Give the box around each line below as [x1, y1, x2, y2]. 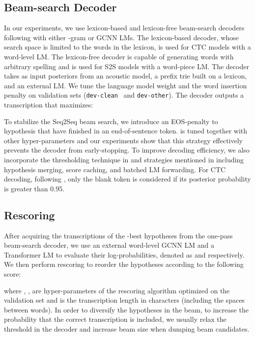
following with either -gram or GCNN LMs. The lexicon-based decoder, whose [4, 32, 239, 42]
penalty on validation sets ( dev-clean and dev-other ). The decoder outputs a [4, 90, 244, 100]
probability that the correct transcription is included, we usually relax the [4, 314, 227, 324]
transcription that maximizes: [4, 100, 93, 110]
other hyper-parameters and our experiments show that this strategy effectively [4, 135, 243, 145]
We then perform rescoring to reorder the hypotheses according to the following [4, 259, 244, 269]
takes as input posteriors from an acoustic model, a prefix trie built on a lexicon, [4, 71, 247, 81]
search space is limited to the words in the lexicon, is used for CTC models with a [4, 42, 251, 52]
